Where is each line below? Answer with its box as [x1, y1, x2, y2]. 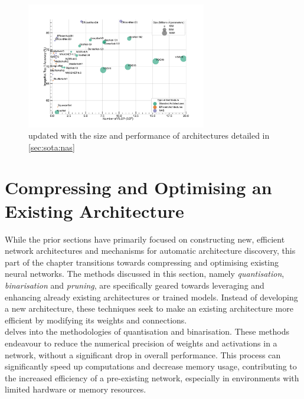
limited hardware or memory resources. [5, 383, 146, 395]
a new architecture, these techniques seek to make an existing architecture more [5, 302, 293, 315]
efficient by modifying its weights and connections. [5, 313, 187, 326]
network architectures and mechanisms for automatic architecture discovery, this [5, 244, 296, 257]
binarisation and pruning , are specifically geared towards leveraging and [5, 279, 264, 291]
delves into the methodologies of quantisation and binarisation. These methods [5, 325, 289, 338]
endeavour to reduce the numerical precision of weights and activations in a [5, 336, 277, 349]
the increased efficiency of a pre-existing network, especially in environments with [5, 371, 299, 384]
